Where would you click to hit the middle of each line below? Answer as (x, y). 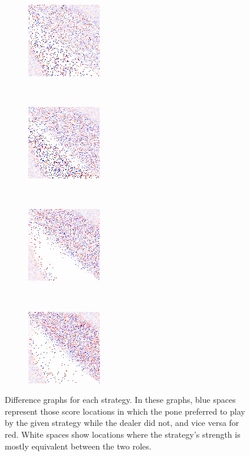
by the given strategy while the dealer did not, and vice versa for (122, 423)
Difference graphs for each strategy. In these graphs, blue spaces (120, 400)
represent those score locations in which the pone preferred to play (125, 411)
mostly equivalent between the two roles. (78, 446)
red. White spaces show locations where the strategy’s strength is (123, 434)
